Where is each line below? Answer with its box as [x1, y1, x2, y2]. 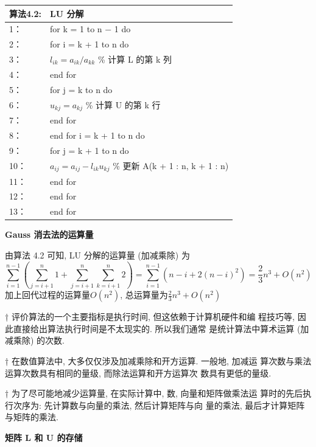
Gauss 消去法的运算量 [5, 228, 94, 241]
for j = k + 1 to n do [50, 144, 129, 156]
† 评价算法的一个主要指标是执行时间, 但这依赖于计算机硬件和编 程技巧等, [5, 310, 295, 323]
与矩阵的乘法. [5, 411, 58, 423]
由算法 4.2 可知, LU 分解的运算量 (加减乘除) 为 [5, 248, 190, 261]
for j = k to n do [50, 83, 113, 95]
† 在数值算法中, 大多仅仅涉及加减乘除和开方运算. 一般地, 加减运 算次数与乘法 [5, 354, 312, 367]
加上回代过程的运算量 [5, 288, 90, 301]
